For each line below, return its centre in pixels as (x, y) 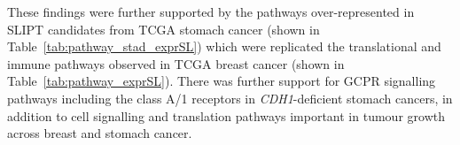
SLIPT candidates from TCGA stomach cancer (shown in (164, 29)
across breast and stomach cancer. (100, 133)
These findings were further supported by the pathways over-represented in (211, 11)
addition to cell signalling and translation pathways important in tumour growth (226, 115)
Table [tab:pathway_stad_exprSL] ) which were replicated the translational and (224, 46)
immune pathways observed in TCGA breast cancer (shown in (176, 63)
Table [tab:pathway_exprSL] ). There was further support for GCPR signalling (222, 81)
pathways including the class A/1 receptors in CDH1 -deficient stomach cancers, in (230, 98)
